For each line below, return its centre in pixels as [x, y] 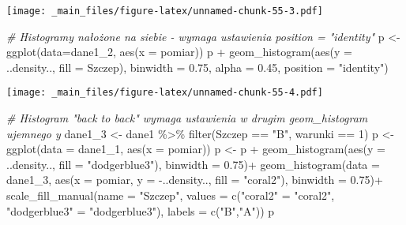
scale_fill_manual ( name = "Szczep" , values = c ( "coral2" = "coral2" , [171, 195]
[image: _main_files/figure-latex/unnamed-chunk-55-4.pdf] [165, 93]
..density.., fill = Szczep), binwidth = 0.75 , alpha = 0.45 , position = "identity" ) [197, 67]
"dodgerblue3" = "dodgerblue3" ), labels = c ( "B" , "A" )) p [141, 210]
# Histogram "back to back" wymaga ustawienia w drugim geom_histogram [187, 118]
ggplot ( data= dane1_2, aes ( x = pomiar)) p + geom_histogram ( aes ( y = [179, 52]
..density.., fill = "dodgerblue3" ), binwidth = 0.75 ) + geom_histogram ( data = [193, 164]
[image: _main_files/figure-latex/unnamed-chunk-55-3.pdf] [165, 11]
